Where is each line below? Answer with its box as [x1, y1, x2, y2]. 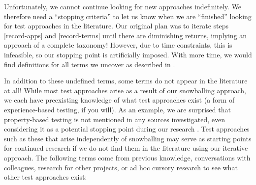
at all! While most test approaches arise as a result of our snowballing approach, [4, 85, 246, 95]
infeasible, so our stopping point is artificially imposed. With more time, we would [4, 49, 252, 59]
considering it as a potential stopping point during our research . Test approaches [4, 124, 250, 134]
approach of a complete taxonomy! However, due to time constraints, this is [4, 40, 232, 50]
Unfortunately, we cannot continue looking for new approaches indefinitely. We [4, 1, 242, 11]
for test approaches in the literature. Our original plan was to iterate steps [4, 21, 229, 31]
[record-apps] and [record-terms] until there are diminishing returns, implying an [4, 30, 247, 40]
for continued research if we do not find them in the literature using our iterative [4, 143, 248, 153]
